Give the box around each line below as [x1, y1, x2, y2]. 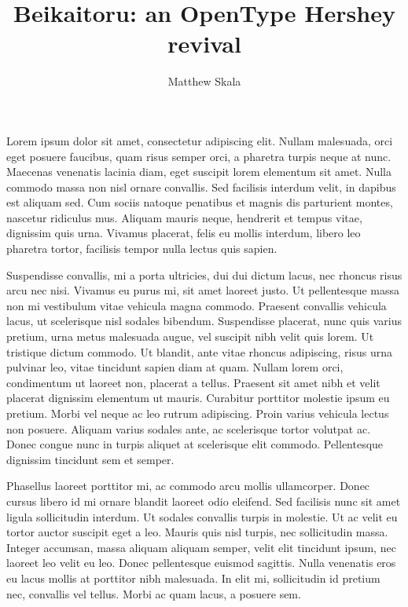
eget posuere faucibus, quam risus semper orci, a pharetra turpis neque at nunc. [6, 148, 391, 164]
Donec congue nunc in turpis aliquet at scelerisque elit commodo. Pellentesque [6, 436, 384, 452]
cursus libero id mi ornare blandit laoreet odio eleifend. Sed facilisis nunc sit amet [6, 492, 401, 509]
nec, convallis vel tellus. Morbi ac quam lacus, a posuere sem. [6, 585, 301, 602]
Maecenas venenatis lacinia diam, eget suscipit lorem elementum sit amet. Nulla [6, 163, 391, 180]
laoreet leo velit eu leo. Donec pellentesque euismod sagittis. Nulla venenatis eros [6, 554, 396, 571]
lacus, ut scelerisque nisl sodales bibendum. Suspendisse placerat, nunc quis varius [6, 313, 402, 329]
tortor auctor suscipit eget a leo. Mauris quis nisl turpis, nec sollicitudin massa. [6, 524, 388, 540]
